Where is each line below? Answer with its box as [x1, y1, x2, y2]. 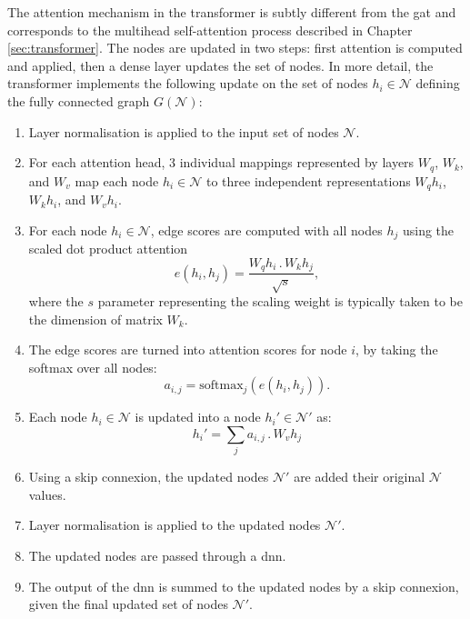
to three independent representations [206, 171, 411, 190]
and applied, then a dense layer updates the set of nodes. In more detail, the [7, 55, 434, 75]
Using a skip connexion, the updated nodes [28, 467, 269, 486]
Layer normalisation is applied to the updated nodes [28, 515, 321, 534]
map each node [75, 171, 159, 190]
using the [402, 220, 455, 239]
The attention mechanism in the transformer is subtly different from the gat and [7, 3, 456, 21]
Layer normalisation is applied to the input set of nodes [28, 122, 339, 141]
